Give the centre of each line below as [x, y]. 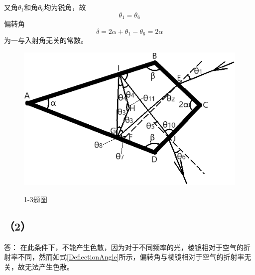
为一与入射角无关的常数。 [46, 40]
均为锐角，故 [65, 7]
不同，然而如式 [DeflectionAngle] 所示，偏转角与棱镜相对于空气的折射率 [131, 257]
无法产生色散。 [49, 267]
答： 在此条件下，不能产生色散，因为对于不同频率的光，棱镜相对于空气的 [124, 247]
